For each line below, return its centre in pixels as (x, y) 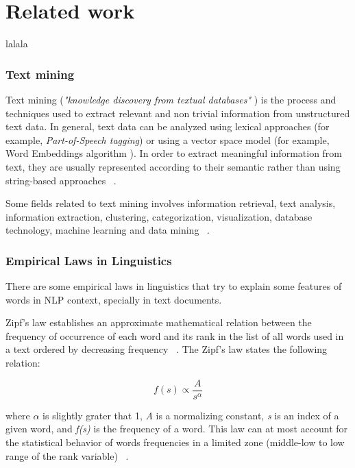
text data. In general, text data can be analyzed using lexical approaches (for (168, 126)
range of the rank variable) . (67, 455)
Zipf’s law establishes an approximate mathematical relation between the (159, 322)
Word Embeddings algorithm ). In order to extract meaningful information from (174, 153)
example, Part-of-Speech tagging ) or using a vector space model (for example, (168, 139)
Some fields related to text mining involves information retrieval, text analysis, (171, 203)
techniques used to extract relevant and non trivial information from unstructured (178, 113)
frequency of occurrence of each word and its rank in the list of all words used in (175, 335)
